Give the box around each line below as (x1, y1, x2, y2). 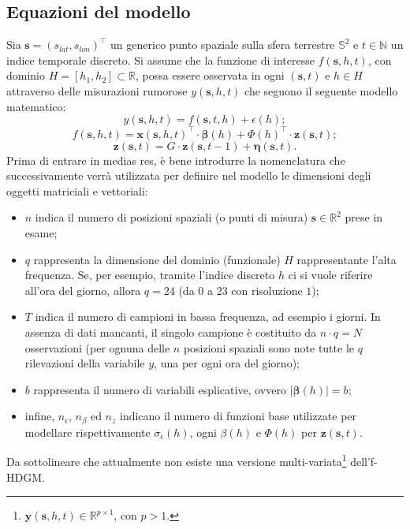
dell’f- (350, 453, 378, 470)
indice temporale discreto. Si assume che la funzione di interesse (6, 51, 315, 68)
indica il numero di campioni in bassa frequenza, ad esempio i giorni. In (35, 308, 381, 325)
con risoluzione (231, 281, 303, 298)
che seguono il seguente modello (244, 82, 398, 99)
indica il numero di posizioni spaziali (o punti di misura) (35, 209, 308, 225)
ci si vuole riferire (288, 266, 373, 283)
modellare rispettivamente (24, 423, 151, 440)
